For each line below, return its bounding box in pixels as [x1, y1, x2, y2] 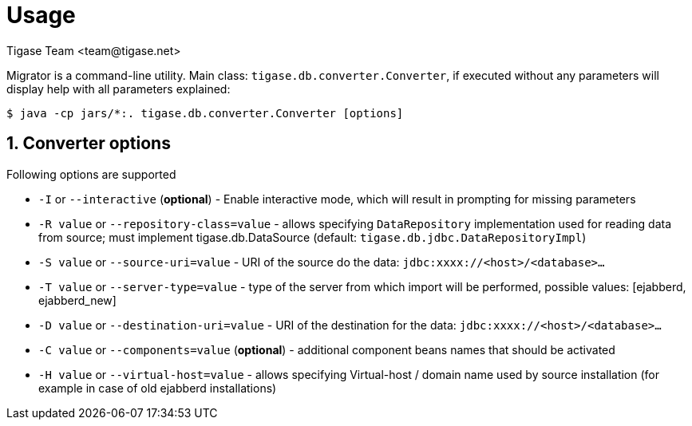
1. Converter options [6, 133, 171, 154]
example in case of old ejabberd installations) [38, 381, 277, 395]
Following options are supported [6, 167, 176, 181]
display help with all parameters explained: [6, 81, 231, 96]
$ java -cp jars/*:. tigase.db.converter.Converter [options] [6, 106, 404, 120]
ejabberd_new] [38, 293, 117, 307]
